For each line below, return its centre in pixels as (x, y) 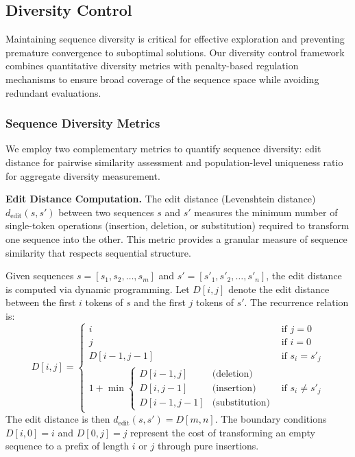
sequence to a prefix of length (68, 446)
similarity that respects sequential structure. (98, 252)
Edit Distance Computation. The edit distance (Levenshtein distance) (161, 199)
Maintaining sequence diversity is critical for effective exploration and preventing (175, 39)
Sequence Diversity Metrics (83, 123)
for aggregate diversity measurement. (83, 175)
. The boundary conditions (271, 419)
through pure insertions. (208, 446)
